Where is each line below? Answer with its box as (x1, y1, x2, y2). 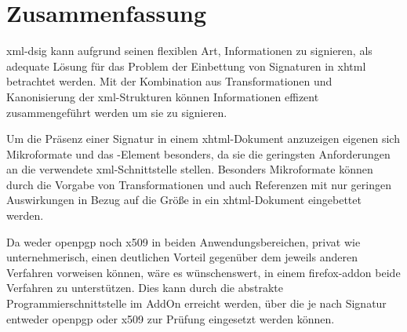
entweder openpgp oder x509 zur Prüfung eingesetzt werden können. (6, 310, 335, 327)
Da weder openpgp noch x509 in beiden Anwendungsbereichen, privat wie (6, 233, 361, 250)
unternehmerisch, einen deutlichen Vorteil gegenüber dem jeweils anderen (6, 249, 358, 265)
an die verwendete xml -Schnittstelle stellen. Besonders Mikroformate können (6, 161, 373, 177)
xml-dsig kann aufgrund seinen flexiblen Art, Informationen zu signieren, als (6, 42, 372, 59)
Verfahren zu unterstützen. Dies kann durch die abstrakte (6, 279, 283, 296)
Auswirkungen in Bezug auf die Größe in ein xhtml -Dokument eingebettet (6, 192, 362, 208)
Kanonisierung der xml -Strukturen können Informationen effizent (6, 88, 319, 104)
